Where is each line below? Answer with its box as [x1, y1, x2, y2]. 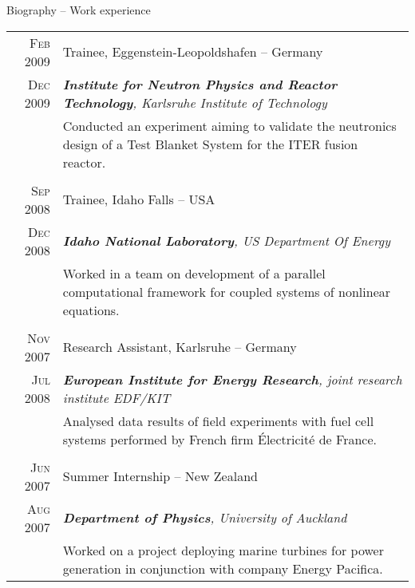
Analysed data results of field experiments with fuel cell [62, 411, 374, 430]
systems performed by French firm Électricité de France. [62, 429, 377, 448]
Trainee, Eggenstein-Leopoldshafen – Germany [62, 42, 323, 61]
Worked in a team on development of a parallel [62, 263, 326, 282]
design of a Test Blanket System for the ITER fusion [62, 134, 358, 153]
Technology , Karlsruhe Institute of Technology [62, 93, 327, 112]
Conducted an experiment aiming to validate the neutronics [62, 116, 397, 135]
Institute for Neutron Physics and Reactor [62, 74, 338, 93]
